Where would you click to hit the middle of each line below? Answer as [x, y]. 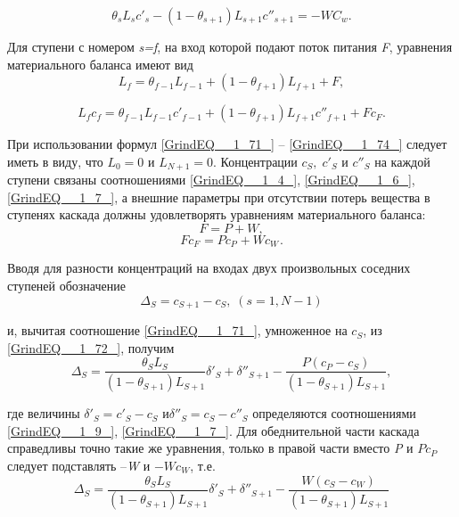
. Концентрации [255, 161]
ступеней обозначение [66, 286]
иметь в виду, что [55, 161]
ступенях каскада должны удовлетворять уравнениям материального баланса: [217, 214]
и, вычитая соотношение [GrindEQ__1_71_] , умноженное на [177, 330]
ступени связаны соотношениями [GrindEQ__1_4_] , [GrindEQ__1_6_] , [211, 180]
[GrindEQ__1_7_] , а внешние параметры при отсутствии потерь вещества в [219, 197]
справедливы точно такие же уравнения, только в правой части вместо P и [210, 448]
